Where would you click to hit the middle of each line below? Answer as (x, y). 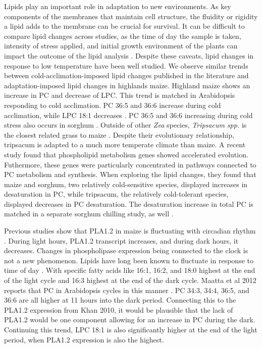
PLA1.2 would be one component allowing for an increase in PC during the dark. (130, 320)
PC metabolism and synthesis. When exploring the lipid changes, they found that (130, 174)
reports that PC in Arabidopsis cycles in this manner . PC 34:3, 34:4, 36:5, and (127, 290)
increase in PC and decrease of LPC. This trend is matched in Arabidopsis (120, 95)
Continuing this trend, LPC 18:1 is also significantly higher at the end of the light (131, 329)
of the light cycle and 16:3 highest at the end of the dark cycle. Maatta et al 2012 (130, 280)
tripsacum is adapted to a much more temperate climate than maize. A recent (125, 144)
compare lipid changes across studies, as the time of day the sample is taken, (123, 36)
